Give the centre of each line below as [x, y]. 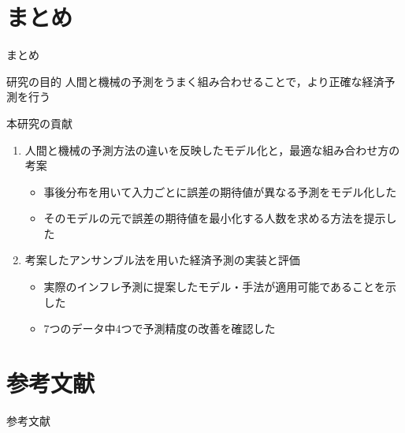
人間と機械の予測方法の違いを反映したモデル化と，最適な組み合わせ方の [212, 149]
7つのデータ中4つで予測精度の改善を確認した [160, 328]
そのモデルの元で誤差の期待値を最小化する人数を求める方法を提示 [215, 218]
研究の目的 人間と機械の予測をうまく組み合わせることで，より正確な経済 [195, 81]
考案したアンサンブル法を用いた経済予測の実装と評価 [162, 260]
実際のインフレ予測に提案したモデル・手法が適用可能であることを [215, 287]
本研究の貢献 [39, 123]
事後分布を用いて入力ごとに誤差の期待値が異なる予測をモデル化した [220, 191]
